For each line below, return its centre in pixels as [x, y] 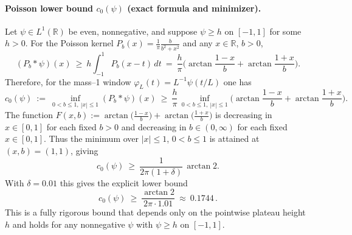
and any [198, 43]
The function [29, 115]
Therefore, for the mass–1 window [68, 81]
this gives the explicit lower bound [124, 182]
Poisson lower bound [49, 8]
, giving [85, 151]
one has [237, 81]
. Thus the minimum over [91, 139]
